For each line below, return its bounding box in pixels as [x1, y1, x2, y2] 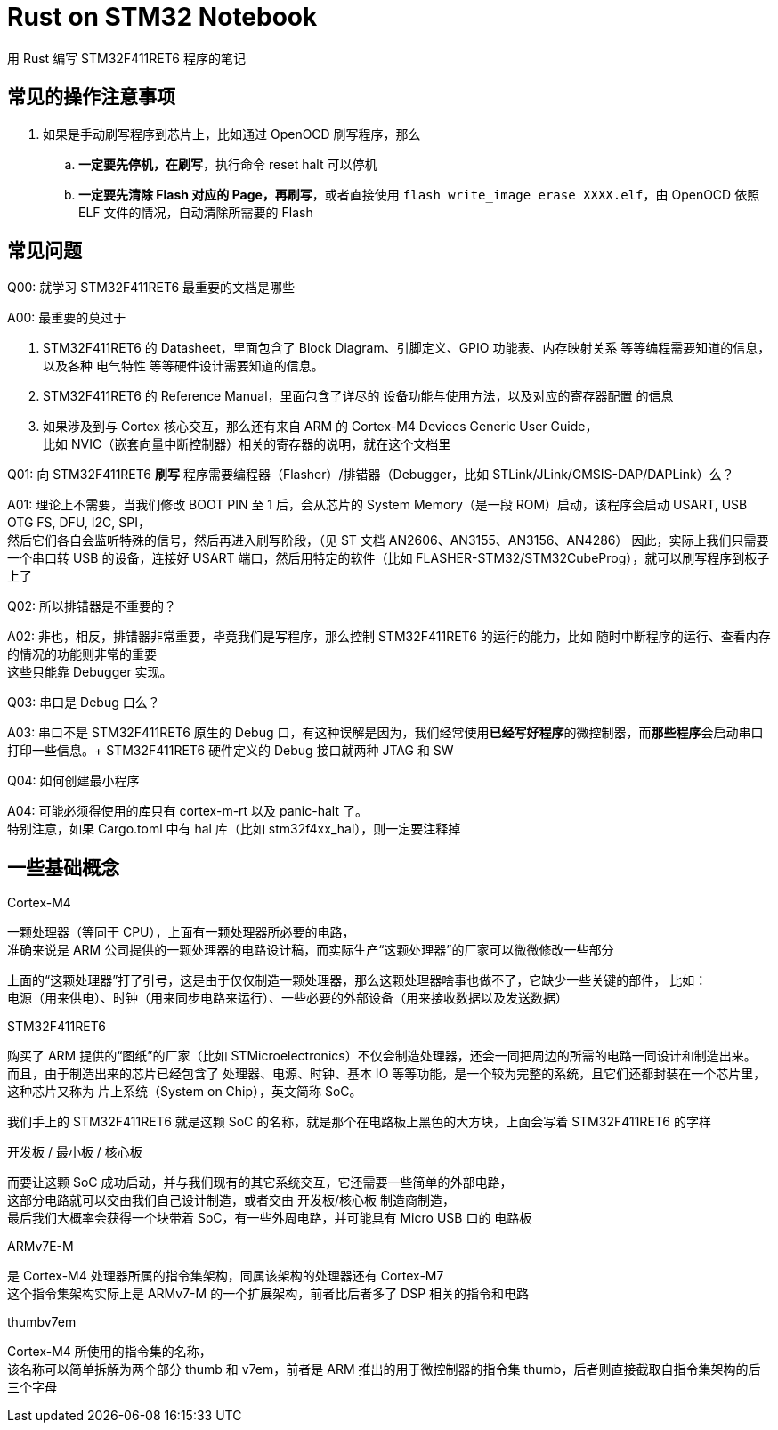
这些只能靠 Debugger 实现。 [7, 664, 173, 680]
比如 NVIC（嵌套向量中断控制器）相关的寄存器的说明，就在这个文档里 [43, 436, 451, 452]
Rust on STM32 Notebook [7, 2, 318, 32]
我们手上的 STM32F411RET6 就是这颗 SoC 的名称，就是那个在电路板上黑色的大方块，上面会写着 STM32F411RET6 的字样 [7, 1114, 711, 1130]
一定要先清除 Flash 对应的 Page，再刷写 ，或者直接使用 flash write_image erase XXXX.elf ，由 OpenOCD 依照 [78, 186, 760, 202]
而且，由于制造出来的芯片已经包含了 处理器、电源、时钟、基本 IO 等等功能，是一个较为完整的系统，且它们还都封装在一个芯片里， [7, 1066, 766, 1082]
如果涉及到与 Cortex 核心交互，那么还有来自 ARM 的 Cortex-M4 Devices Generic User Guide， [43, 418, 598, 435]
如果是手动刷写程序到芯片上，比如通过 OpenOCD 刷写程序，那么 [43, 126, 421, 142]
